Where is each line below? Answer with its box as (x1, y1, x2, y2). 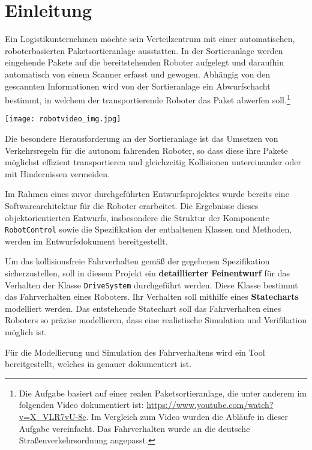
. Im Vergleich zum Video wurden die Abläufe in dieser (86, 410, 288, 422)
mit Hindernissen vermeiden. (5, 167, 110, 180)
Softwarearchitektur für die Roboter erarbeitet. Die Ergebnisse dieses (5, 199, 259, 211)
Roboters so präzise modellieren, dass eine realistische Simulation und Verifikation (5, 314, 307, 326)
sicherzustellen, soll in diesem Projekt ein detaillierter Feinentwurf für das (5, 267, 290, 279)
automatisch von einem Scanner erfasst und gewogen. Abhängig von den (5, 67, 271, 80)
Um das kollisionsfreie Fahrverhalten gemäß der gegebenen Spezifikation (5, 255, 270, 267)
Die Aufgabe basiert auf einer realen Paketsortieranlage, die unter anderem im (19, 386, 307, 399)
